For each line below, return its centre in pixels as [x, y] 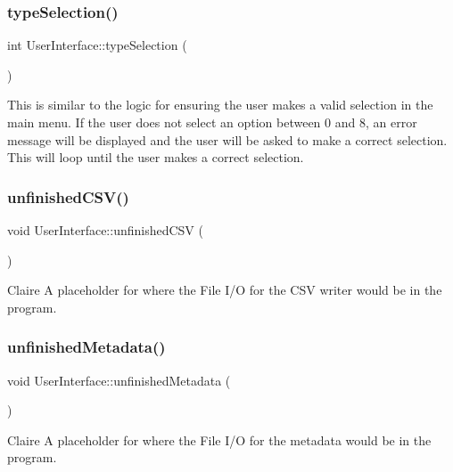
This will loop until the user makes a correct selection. [156, 157]
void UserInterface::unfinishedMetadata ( [119, 380]
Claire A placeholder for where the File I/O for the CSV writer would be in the [225, 290]
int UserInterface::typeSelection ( [97, 45]
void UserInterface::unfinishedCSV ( [105, 230]
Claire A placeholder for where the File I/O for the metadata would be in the [219, 439]
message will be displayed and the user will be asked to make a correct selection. [227, 139]
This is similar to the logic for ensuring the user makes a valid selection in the [220, 105]
